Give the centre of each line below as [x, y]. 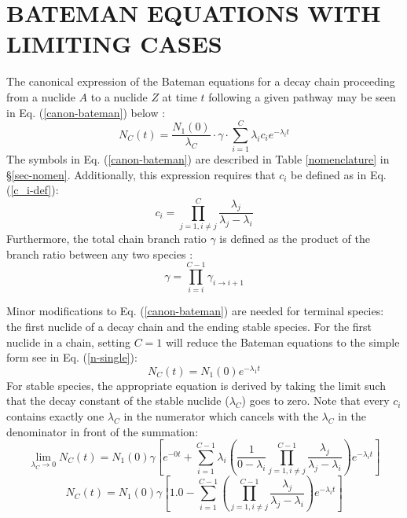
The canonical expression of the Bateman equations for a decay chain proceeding [201, 81]
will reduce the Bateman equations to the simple [282, 342]
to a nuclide [119, 96]
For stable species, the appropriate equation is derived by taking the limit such [196, 385]
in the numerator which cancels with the [221, 416]
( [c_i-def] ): [33, 190]
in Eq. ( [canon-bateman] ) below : [86, 112]
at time [180, 96]
